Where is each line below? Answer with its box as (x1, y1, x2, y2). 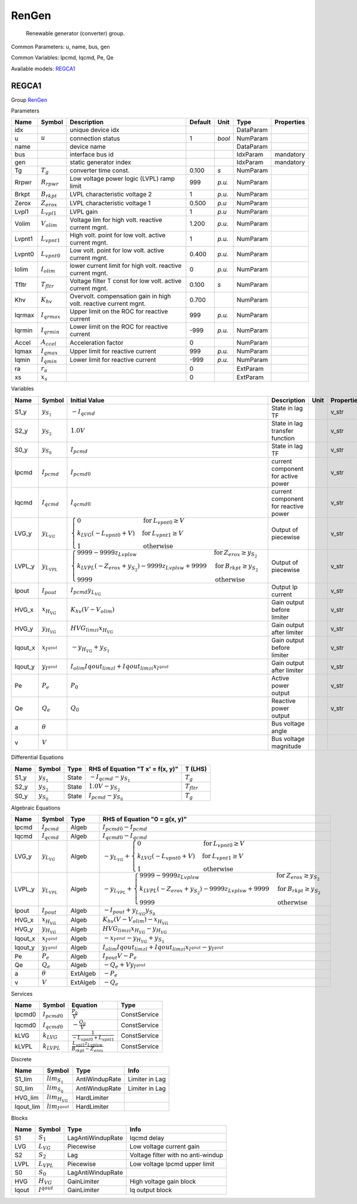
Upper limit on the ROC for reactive (69, 307, 168, 315)
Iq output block (129, 1186, 172, 1194)
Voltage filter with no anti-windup (129, 1151, 223, 1159)
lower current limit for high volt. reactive (69, 262, 181, 270)
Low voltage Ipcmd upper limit (129, 1159, 215, 1168)
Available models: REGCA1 (11, 65, 76, 72)
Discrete (11, 1055, 32, 1062)
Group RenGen (11, 96, 48, 104)
